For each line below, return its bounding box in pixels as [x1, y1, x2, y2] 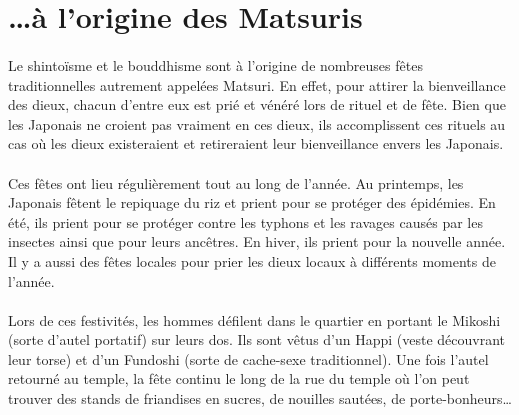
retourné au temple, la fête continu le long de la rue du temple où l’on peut [8, 368, 470, 389]
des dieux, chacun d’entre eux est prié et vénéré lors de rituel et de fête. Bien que [8, 94, 506, 115]
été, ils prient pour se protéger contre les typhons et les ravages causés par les [8, 211, 483, 232]
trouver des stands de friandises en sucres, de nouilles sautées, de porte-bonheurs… [8, 388, 512, 409]
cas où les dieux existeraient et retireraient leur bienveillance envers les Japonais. [8, 133, 504, 154]
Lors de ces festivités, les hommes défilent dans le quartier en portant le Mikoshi [8, 309, 501, 330]
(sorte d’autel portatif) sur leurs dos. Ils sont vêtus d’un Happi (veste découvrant [8, 329, 506, 350]
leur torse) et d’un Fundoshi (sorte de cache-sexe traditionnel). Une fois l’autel [8, 348, 489, 369]
